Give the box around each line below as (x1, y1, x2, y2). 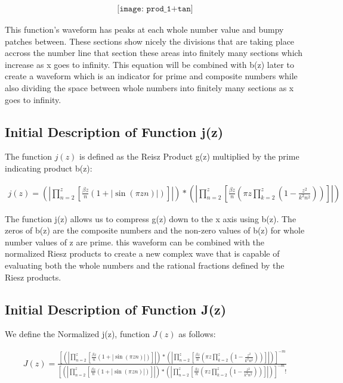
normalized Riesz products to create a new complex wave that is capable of (5, 247, 280, 260)
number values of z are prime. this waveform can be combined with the (5, 235, 265, 248)
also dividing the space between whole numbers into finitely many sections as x (5, 82, 294, 94)
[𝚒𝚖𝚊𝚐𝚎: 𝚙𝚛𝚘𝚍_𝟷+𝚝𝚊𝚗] (117, 5, 193, 14)
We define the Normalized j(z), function (5, 328, 150, 340)
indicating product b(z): (5, 161, 92, 174)
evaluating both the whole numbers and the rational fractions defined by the (5, 259, 285, 271)
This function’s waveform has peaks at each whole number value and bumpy (5, 23, 284, 36)
